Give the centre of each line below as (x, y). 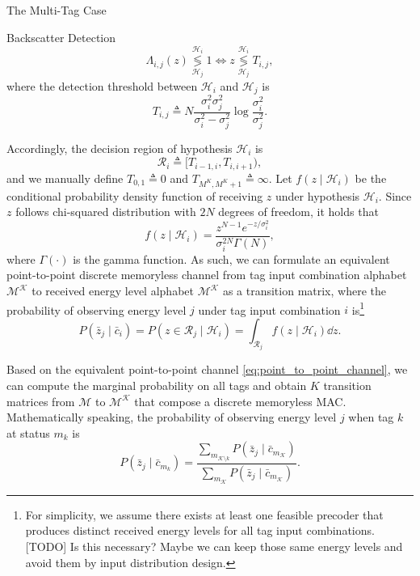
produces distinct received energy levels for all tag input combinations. (200, 530)
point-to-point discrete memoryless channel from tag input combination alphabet (207, 275)
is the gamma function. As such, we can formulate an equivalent (231, 258)
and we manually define (65, 178)
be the (371, 178)
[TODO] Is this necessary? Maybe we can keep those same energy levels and (214, 546)
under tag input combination (269, 309)
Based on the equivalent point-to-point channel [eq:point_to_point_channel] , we (207, 369)
